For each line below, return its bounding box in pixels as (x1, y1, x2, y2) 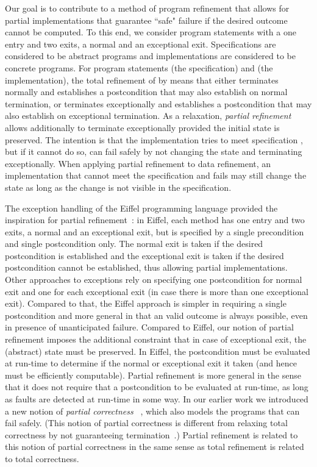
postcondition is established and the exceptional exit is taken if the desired (5, 249, 284, 262)
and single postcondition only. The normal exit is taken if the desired (5, 237, 263, 250)
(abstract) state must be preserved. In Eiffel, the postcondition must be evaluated (5, 344, 310, 357)
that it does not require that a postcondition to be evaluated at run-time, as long (5, 380, 308, 393)
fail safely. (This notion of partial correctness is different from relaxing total (5, 416, 288, 429)
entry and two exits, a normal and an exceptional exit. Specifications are (5, 37, 276, 50)
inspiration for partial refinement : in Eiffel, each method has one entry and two (5, 213, 305, 226)
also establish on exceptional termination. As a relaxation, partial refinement (5, 109, 291, 122)
